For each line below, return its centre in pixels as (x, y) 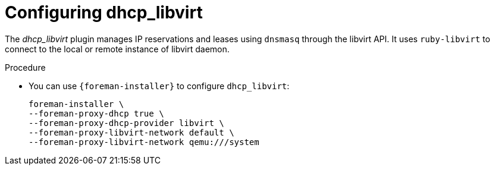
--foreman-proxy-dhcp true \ (96, 113)
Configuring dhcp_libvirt (104, 12)
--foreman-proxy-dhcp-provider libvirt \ (126, 123)
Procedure (25, 67)
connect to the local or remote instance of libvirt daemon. (117, 49)
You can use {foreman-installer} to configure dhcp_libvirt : (159, 86)
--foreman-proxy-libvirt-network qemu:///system (144, 142)
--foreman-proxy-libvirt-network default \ (131, 132)
